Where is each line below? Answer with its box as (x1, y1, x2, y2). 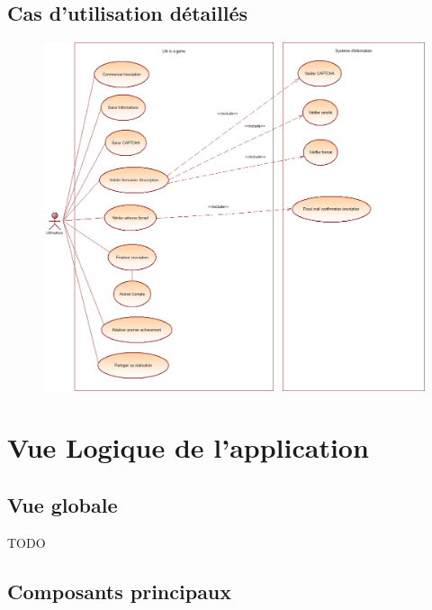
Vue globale (7, 490, 118, 518)
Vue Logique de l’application (7, 429, 369, 466)
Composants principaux (7, 577, 232, 605)
